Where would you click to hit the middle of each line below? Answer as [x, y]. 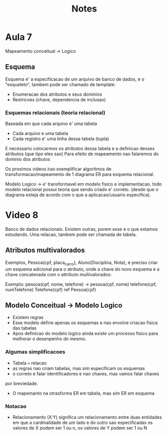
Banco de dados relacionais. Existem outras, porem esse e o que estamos [81, 229]
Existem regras [28, 318]
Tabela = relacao [29, 363]
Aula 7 [19, 37]
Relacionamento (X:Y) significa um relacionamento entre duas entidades [87, 417]
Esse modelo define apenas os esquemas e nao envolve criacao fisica [85, 323]
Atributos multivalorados [45, 250]
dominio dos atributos [28, 159]
